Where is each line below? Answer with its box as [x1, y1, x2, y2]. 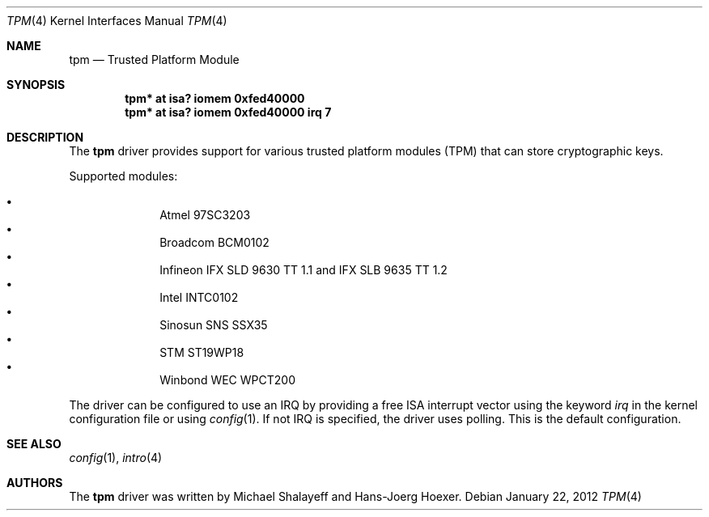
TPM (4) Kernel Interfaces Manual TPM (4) [6, 14, 227, 28]
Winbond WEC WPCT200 [159, 373, 295, 387]
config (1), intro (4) [69, 451, 163, 464]
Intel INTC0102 [159, 290, 239, 304]
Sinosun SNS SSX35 [159, 318, 268, 332]
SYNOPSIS [6, 78, 66, 91]
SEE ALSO [6, 437, 62, 451]
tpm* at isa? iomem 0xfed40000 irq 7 [125, 105, 332, 119]
